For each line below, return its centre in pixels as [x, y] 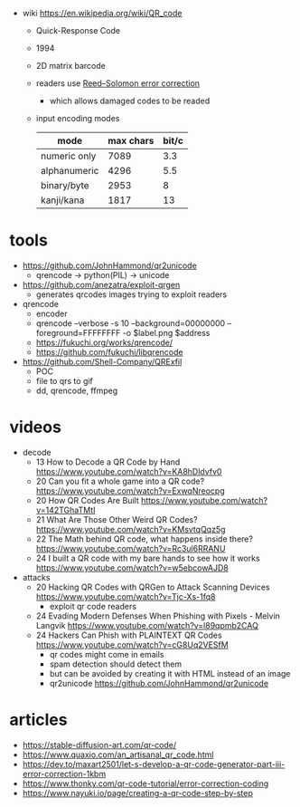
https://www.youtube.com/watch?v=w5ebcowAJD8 [132, 567]
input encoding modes [78, 118]
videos [35, 427]
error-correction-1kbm [64, 773]
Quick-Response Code [78, 30]
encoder [52, 313]
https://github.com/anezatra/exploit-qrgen [101, 284]
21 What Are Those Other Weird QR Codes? [117, 519]
